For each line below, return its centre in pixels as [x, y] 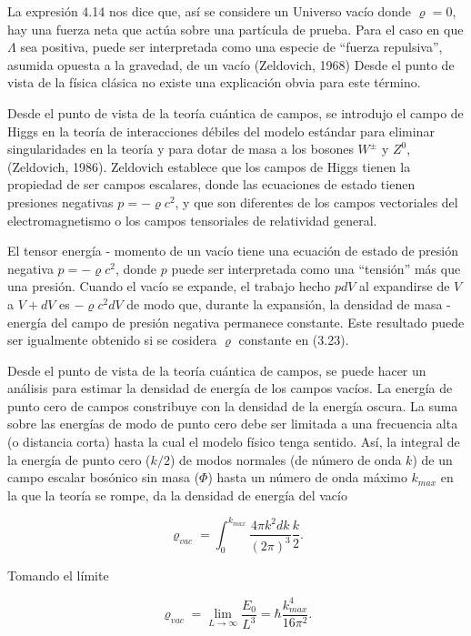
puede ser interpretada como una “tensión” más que [316, 268]
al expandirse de [405, 286]
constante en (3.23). [294, 340]
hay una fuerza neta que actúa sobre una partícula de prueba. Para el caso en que [235, 29]
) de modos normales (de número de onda [286, 459]
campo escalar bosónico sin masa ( [104, 477]
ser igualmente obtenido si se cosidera [112, 340]
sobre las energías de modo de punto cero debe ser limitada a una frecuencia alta [233, 424]
